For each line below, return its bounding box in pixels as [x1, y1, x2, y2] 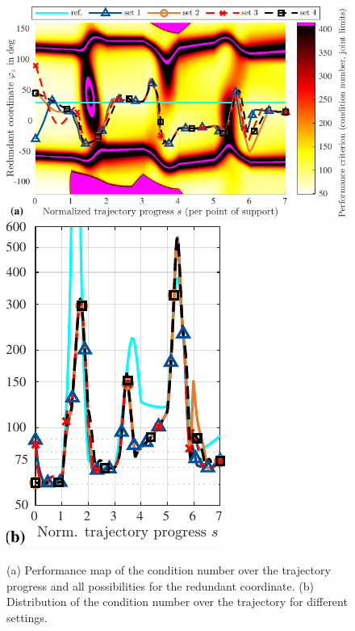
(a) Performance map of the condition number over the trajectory [6, 561, 331, 578]
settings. [6, 608, 48, 625]
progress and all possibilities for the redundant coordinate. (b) [6, 577, 314, 594]
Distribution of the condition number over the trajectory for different [6, 593, 348, 610]
